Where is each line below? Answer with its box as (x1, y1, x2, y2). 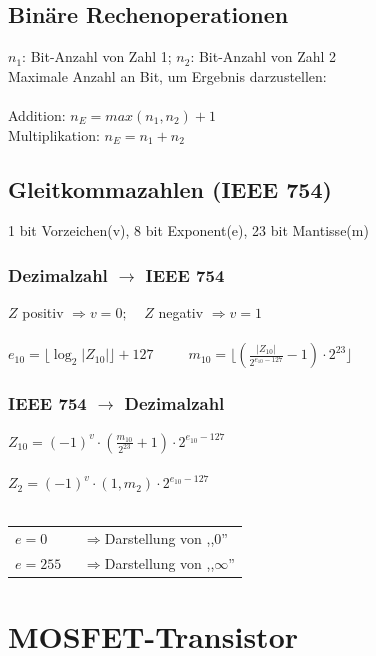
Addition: (8, 104, 66, 125)
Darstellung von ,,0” (104, 528, 228, 549)
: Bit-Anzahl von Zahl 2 (190, 46, 337, 67)
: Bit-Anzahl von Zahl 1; (22, 46, 172, 67)
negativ (158, 302, 204, 323)
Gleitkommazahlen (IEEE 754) (8, 173, 332, 204)
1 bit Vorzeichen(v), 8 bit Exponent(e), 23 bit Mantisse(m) (8, 220, 369, 241)
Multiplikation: (8, 124, 100, 145)
